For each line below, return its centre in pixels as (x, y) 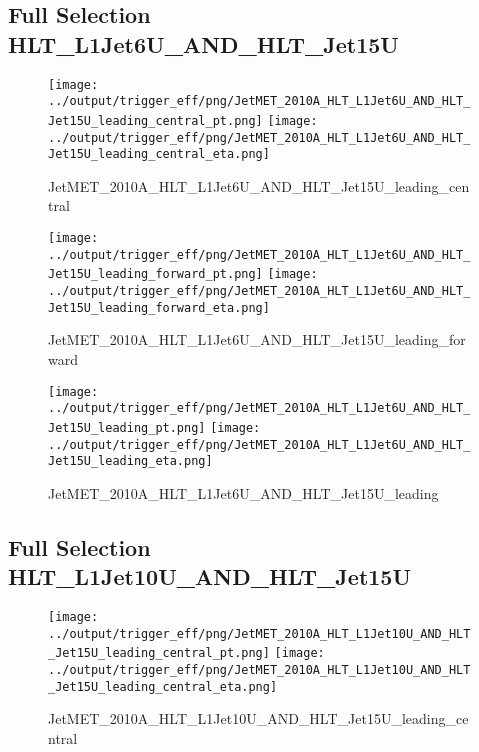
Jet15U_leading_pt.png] (127, 427)
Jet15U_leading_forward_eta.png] (159, 307)
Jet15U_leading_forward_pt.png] (155, 274)
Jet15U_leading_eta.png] (130, 461)
